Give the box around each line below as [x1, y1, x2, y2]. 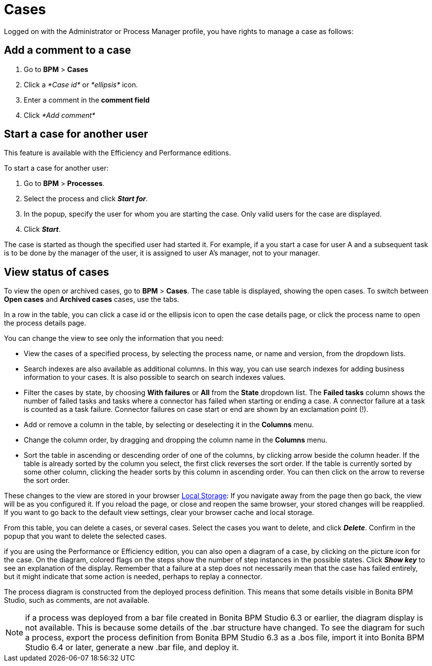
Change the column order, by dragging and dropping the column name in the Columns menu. [24, 436, 327, 444]
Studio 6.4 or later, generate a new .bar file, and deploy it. [25, 642, 239, 653]
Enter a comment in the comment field [24, 95, 150, 104]
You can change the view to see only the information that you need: [4, 334, 224, 343]
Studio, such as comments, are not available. [4, 596, 150, 605]
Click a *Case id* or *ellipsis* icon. [24, 80, 138, 89]
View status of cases [4, 265, 109, 278]
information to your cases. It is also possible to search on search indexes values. [24, 373, 286, 382]
